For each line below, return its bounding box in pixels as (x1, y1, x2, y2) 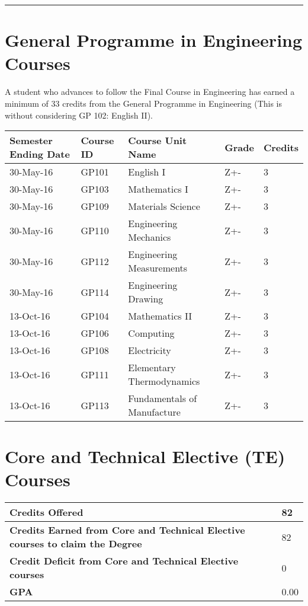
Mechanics (128, 230, 171, 244)
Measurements (128, 261, 188, 275)
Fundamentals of (128, 391, 197, 406)
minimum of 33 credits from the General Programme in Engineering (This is (5, 97, 283, 109)
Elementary (128, 361, 176, 375)
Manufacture (128, 405, 181, 419)
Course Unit (128, 133, 187, 148)
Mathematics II (128, 309, 192, 323)
